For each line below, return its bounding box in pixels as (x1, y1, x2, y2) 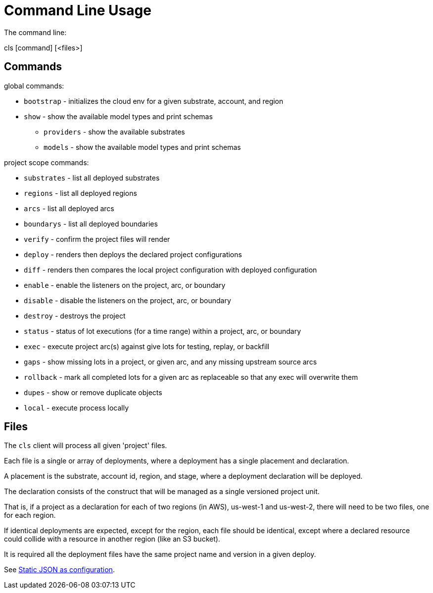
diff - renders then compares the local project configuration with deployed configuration (24, 265, 317, 274)
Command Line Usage (4, 2, 151, 19)
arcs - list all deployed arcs (24, 204, 114, 213)
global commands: (4, 81, 64, 90)
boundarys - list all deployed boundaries (24, 219, 158, 228)
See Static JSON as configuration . (4, 565, 115, 574)
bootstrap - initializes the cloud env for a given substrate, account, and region (24, 96, 284, 105)
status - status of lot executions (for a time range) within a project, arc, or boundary (24, 326, 301, 335)
